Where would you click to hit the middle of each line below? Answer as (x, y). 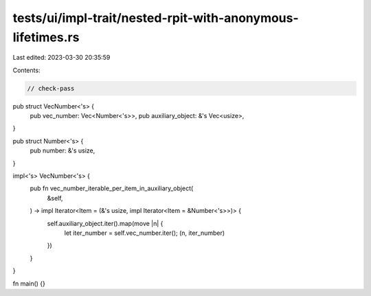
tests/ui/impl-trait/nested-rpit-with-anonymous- (156, 18)
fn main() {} (29, 283)
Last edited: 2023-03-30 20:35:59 (61, 58)
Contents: (26, 70)
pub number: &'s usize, (63, 150)
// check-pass (51, 88)
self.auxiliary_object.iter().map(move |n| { (105, 223)
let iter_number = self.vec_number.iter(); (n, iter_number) (145, 233)
